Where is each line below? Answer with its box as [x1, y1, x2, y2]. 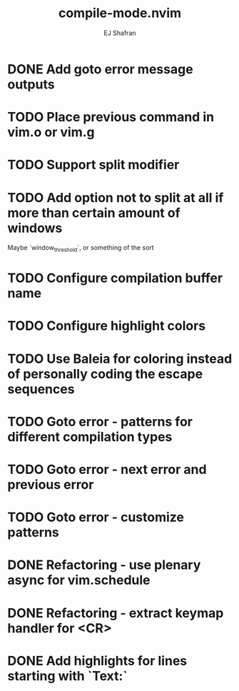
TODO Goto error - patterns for [7, 413, 193, 430]
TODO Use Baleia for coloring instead [7, 350, 233, 367]
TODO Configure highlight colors [7, 318, 206, 334]
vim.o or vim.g [7, 124, 95, 141]
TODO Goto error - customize [7, 509, 184, 525]
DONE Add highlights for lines [7, 652, 188, 669]
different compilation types [7, 428, 173, 445]
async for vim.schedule [7, 573, 151, 588]
